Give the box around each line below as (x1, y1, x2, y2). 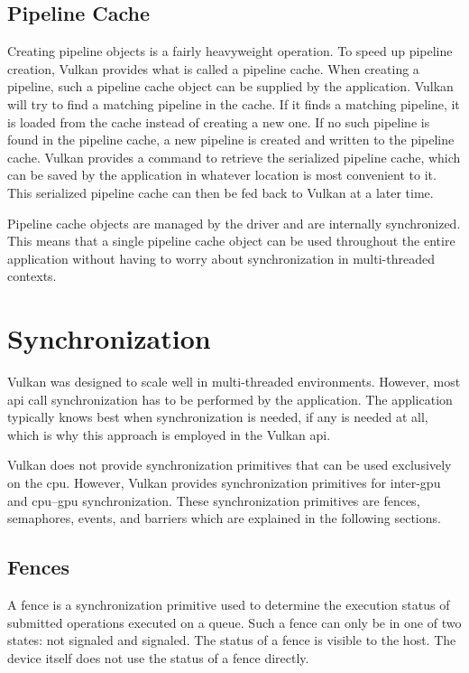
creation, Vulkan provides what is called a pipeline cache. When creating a (7, 59, 419, 78)
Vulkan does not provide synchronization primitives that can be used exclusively (7, 455, 452, 474)
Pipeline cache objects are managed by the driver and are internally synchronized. (7, 213, 461, 232)
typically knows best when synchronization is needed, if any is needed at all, (7, 407, 428, 426)
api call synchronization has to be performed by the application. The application (7, 389, 453, 408)
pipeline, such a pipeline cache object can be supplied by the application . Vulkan (7, 77, 454, 96)
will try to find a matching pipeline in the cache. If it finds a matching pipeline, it (7, 94, 460, 113)
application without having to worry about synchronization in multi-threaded (7, 248, 435, 267)
